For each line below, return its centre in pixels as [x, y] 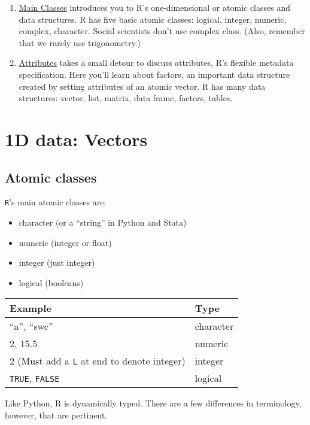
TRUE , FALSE [35, 378]
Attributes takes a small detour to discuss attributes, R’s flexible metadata [156, 63]
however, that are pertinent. [56, 415]
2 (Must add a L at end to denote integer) [98, 361]
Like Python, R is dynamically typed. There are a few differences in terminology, [153, 403]
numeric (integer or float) [65, 242]
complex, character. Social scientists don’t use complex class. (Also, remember [162, 31]
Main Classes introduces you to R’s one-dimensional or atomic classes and [155, 7]
